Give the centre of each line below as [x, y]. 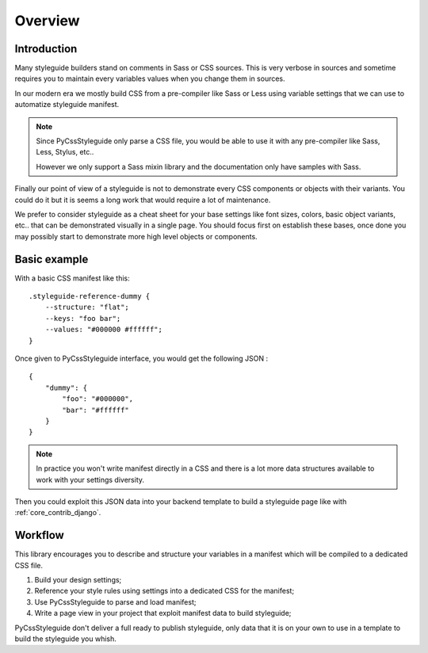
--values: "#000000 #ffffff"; [103, 330]
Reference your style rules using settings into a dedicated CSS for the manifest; [164, 591]
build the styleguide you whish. [65, 639]
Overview [47, 21]
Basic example [52, 259]
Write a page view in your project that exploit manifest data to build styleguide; [163, 613]
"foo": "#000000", [98, 399]
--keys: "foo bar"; [83, 318]
